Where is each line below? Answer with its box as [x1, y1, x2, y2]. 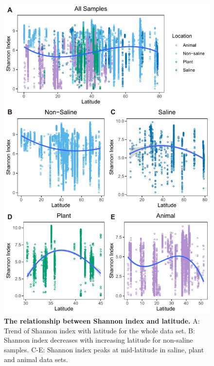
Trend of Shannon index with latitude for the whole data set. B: [4, 325, 195, 335]
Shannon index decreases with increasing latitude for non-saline [4, 335, 193, 345]
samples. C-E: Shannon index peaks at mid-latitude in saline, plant [4, 344, 204, 354]
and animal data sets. [4, 354, 68, 364]
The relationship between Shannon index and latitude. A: [4, 316, 200, 326]
